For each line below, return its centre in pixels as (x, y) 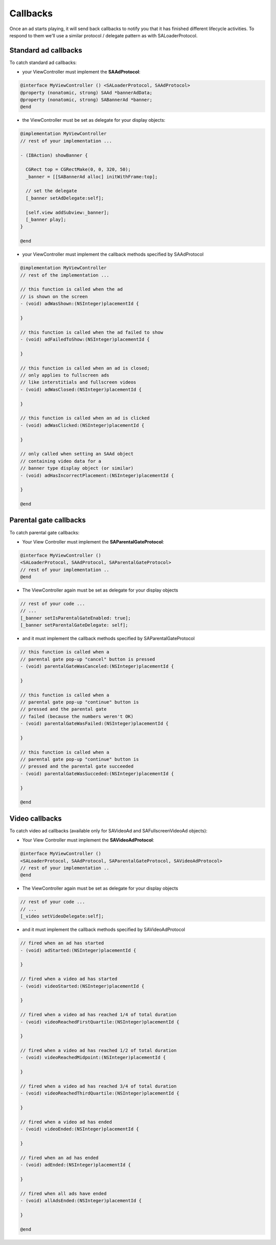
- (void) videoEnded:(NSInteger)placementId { (79, 1129)
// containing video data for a (61, 461)
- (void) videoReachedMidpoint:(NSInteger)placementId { (93, 1058)
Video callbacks (36, 818)
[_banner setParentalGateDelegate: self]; (74, 625)
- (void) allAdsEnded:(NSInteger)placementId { (81, 1201)
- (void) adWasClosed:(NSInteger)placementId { (81, 389)
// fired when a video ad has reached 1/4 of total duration (98, 1015)
